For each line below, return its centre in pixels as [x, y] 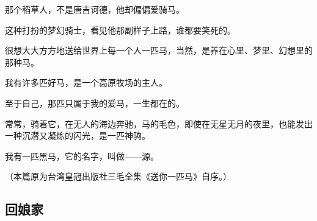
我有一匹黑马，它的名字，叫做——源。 [82, 156]
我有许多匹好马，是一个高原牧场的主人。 [86, 82]
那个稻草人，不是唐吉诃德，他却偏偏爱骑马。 [95, 9]
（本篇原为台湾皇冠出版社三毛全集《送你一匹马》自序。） [118, 176]
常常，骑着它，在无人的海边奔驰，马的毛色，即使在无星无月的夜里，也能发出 [159, 123]
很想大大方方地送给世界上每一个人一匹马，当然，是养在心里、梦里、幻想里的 [159, 50]
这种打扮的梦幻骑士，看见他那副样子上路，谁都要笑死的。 [120, 30]
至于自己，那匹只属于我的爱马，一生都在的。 [95, 103]
